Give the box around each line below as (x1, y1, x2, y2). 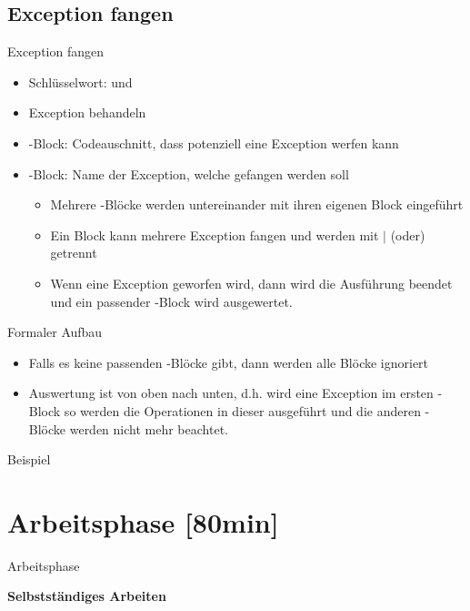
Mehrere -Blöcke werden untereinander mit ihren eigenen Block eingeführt (50, 195, 464, 214)
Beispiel (7, 450, 51, 469)
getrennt (50, 243, 97, 262)
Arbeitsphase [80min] (7, 503, 279, 540)
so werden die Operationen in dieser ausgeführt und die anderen (64, 401, 421, 420)
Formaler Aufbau (7, 322, 103, 341)
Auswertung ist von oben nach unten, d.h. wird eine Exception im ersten (28, 383, 434, 402)
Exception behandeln (28, 103, 146, 122)
